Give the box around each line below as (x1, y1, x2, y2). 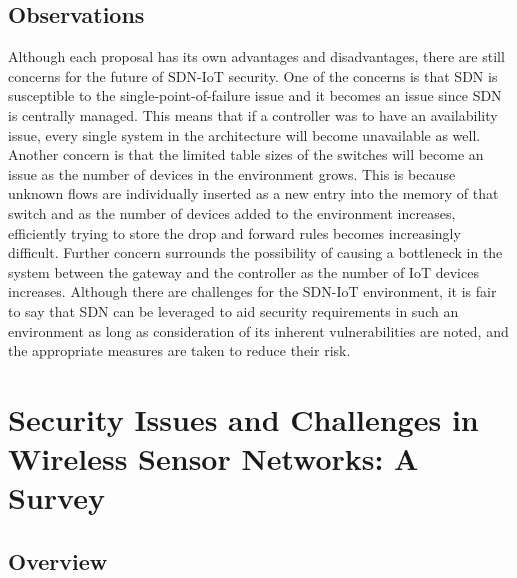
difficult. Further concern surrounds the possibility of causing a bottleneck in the (8, 242, 503, 263)
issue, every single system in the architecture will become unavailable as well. (8, 124, 481, 145)
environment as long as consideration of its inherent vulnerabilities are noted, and (8, 320, 509, 341)
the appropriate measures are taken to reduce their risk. (8, 340, 351, 361)
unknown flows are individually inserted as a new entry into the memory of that (8, 183, 499, 204)
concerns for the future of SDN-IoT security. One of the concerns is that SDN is (8, 65, 498, 86)
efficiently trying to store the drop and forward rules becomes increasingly (8, 222, 461, 243)
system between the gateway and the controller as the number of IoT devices (8, 261, 479, 282)
